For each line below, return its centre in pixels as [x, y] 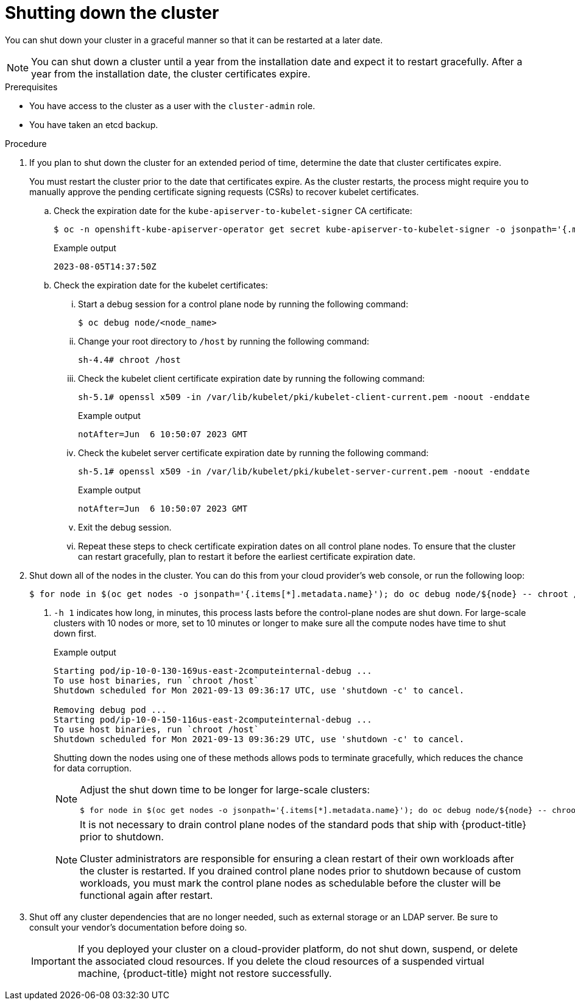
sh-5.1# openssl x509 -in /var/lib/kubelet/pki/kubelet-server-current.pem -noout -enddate [304, 471]
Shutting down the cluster [112, 13]
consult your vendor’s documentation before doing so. [138, 927]
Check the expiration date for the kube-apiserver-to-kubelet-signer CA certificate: [233, 210]
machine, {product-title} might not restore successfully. [205, 973]
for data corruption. [93, 768]
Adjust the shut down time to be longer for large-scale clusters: [225, 789]
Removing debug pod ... [110, 710]
